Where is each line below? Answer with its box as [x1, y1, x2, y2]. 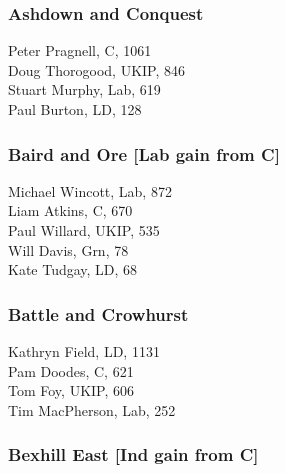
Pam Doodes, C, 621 [8, 360, 134, 381]
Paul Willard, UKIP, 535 [8, 220, 160, 240]
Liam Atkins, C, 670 [8, 200, 133, 221]
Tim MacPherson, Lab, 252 [8, 399, 176, 420]
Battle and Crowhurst [8, 301, 189, 326]
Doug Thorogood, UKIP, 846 [8, 59, 186, 80]
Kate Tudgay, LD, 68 [8, 259, 138, 280]
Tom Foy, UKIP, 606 [8, 380, 135, 401]
